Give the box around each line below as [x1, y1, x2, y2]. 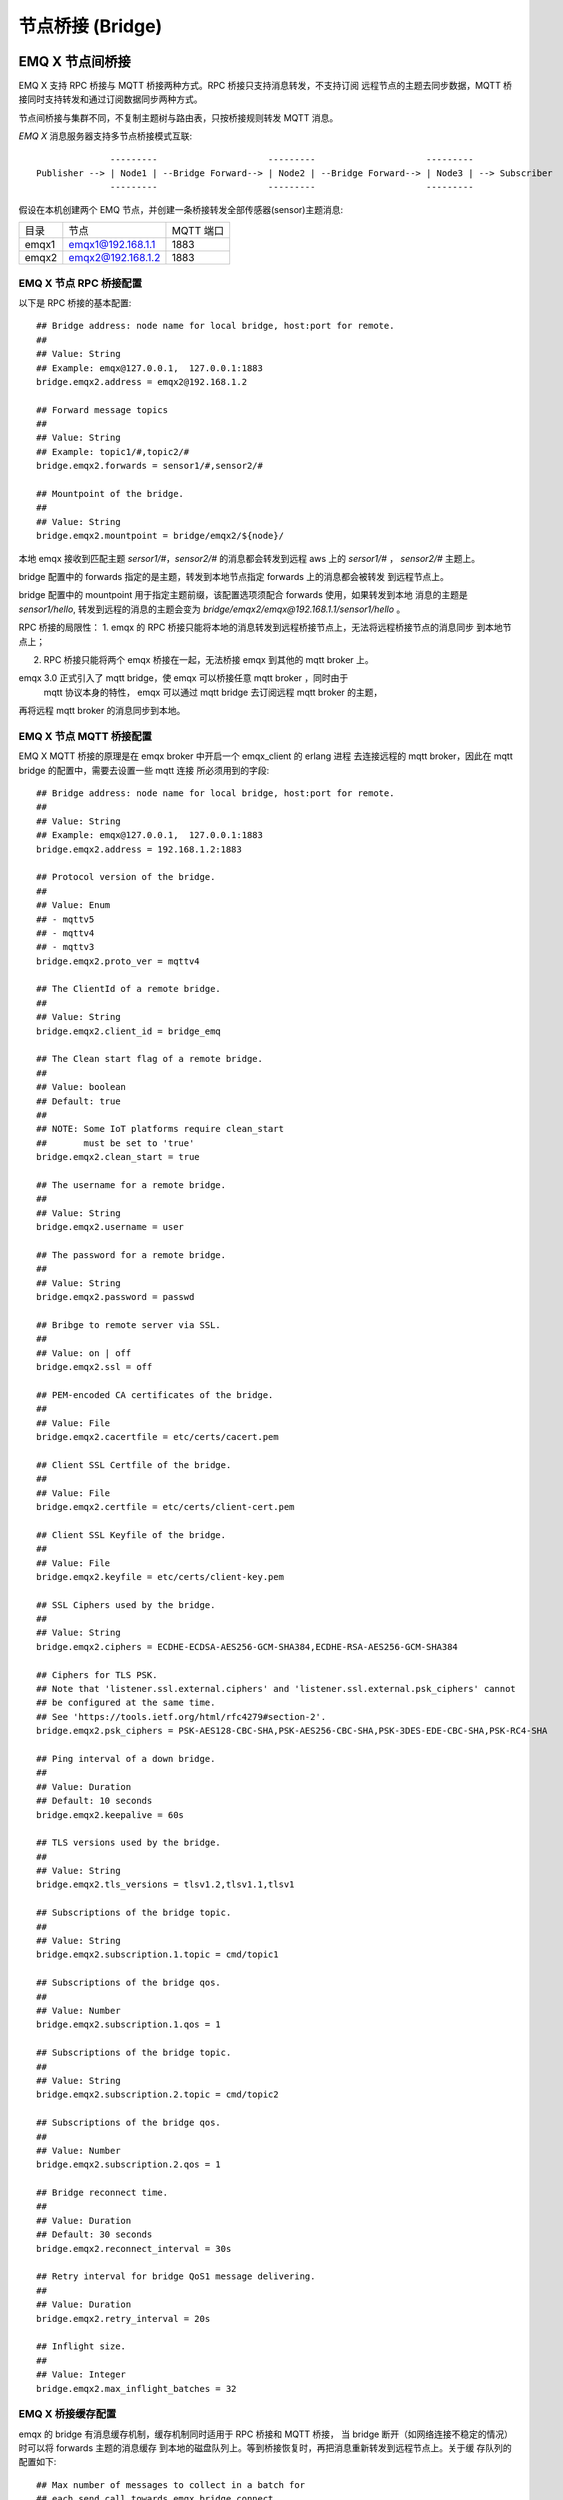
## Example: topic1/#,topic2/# [36, 446, 190, 457]
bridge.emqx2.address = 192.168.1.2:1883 [36, 843, 242, 855]
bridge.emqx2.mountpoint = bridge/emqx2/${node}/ [36, 530, 285, 542]
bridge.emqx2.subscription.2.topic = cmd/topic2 [36, 2089, 279, 2100]
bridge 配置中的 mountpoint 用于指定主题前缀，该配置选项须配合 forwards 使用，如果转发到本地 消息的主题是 [18, 589, 469, 601]
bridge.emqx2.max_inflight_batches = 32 [36, 2383, 237, 2394]
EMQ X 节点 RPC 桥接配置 [18, 276, 143, 290]
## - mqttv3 [36, 941, 95, 953]
